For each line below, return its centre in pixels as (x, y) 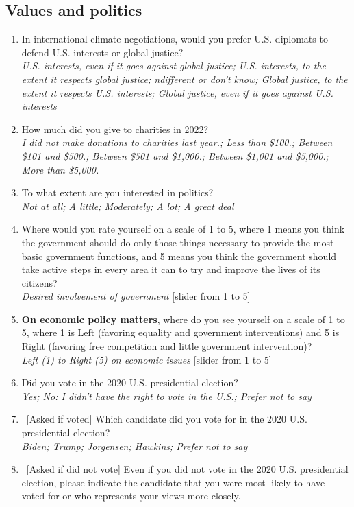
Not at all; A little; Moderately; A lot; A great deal (128, 205)
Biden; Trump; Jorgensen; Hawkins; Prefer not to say (135, 446)
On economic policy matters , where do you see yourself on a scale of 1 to (183, 319)
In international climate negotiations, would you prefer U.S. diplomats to (175, 39)
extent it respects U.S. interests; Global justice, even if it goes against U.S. (177, 92)
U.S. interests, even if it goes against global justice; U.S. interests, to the (174, 66)
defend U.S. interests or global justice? (102, 52)
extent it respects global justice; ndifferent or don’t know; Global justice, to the (185, 79)
